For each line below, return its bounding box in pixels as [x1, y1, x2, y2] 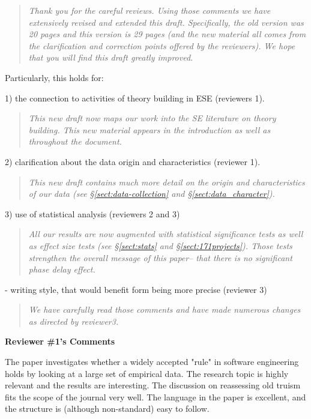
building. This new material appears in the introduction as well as [28, 123, 271, 136]
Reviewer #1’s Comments [5, 335, 115, 348]
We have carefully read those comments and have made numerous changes [28, 303, 301, 316]
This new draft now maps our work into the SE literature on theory [28, 112, 276, 124]
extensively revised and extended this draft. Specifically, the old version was [28, 16, 304, 28]
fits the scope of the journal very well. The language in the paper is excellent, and [5, 390, 306, 403]
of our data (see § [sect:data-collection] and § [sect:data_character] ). [28, 187, 275, 200]
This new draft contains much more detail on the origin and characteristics [28, 175, 305, 188]
